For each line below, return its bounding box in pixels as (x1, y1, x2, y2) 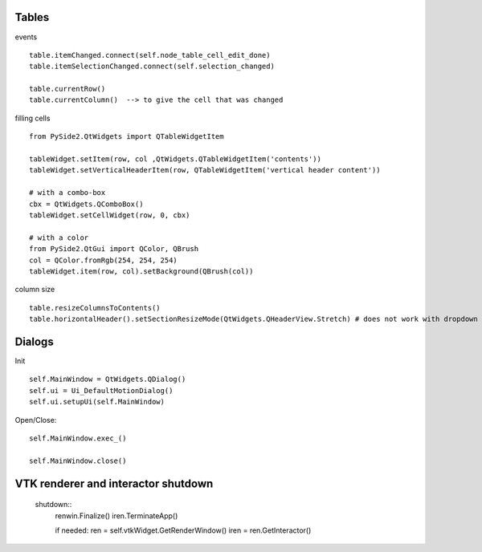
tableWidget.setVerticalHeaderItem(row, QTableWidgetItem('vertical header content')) (29, 165, 381, 175)
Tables (14, 10, 50, 24)
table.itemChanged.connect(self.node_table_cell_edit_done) (29, 51, 271, 59)
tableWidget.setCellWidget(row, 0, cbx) (29, 210, 190, 220)
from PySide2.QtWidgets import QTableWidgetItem (29, 132, 224, 141)
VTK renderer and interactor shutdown (14, 477, 214, 490)
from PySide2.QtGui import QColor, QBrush (29, 245, 199, 254)
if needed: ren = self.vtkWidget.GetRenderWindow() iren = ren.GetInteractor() (55, 526, 312, 535)
